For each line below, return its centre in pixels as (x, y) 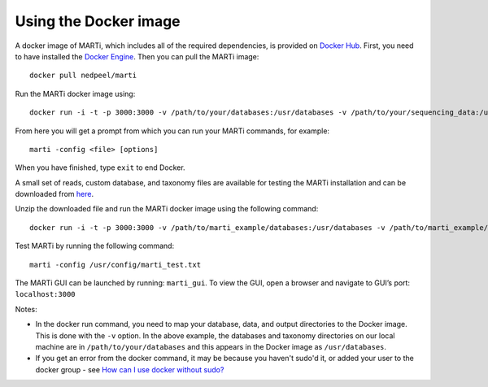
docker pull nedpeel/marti (83, 76)
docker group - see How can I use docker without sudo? (130, 369)
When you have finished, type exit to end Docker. (100, 167)
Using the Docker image (98, 21)
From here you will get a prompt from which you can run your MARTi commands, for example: (172, 131)
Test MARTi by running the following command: (95, 246)
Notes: (26, 309)
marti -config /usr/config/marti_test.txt (115, 265)
